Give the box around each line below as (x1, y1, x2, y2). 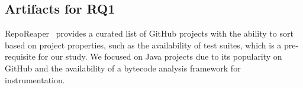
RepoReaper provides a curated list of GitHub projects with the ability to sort (5, 27, 294, 40)
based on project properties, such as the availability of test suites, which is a (5, 38, 282, 51)
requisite (5, 50, 36, 63)
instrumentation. (5, 73, 65, 86)
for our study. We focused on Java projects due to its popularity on (38, 50, 282, 63)
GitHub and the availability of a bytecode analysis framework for (5, 61, 241, 74)
